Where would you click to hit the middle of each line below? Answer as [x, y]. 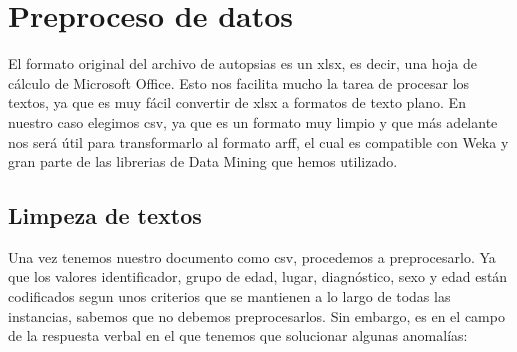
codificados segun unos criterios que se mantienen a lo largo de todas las [229, 296]
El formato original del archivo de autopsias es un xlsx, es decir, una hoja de [242, 63]
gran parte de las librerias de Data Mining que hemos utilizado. [203, 161]
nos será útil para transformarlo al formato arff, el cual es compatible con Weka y [258, 141]
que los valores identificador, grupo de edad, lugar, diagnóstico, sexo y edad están [258, 276]
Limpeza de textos [105, 215]
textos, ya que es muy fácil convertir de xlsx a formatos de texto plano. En [237, 102]
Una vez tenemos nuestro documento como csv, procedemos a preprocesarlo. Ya [252, 256]
